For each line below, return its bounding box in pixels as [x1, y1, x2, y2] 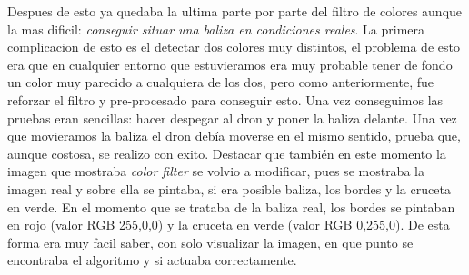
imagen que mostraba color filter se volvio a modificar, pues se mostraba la [7, 162, 424, 181]
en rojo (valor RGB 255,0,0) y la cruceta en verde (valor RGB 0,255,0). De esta [7, 215, 450, 234]
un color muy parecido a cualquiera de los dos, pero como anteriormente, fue [7, 73, 434, 92]
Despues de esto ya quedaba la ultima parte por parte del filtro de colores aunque [7, 2, 463, 20]
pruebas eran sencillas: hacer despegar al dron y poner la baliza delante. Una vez [7, 108, 457, 127]
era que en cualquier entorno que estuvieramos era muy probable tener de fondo [7, 54, 453, 74]
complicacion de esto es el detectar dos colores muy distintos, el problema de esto [7, 37, 460, 56]
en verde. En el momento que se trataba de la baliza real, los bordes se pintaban [7, 197, 455, 216]
